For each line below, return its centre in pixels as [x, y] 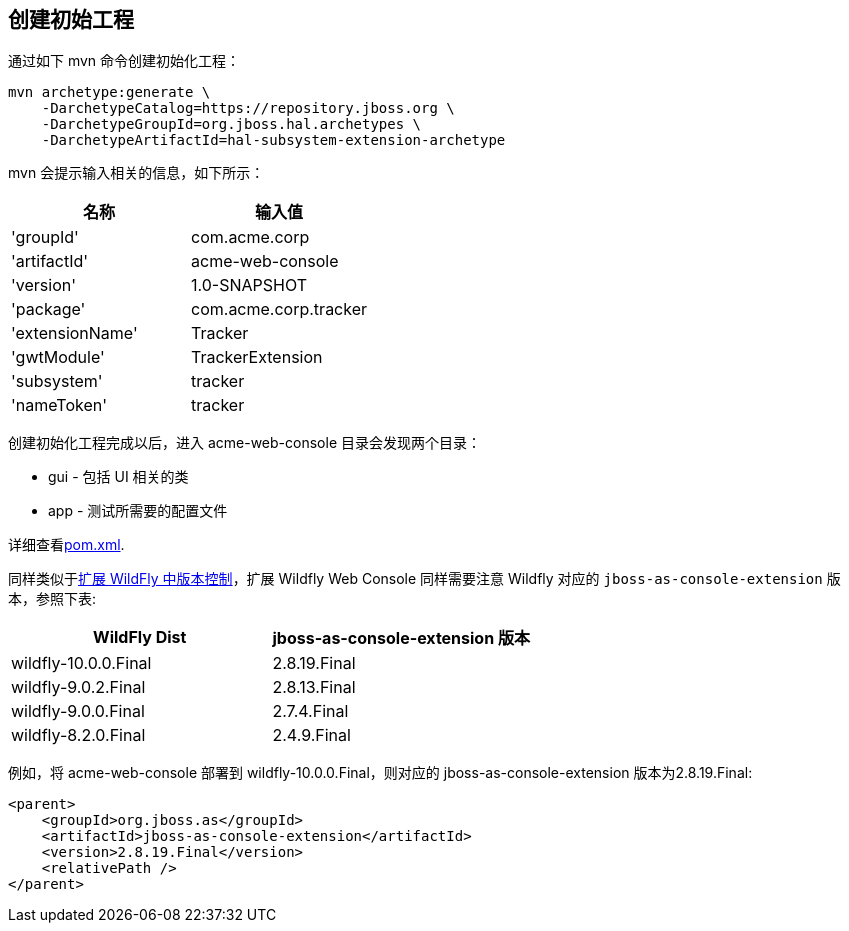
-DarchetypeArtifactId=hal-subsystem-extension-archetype [273, 140]
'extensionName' [74, 333]
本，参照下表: [52, 599]
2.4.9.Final [311, 735]
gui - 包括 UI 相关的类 [118, 477]
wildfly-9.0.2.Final [78, 687]
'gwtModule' [58, 357]
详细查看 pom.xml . [66, 545]
